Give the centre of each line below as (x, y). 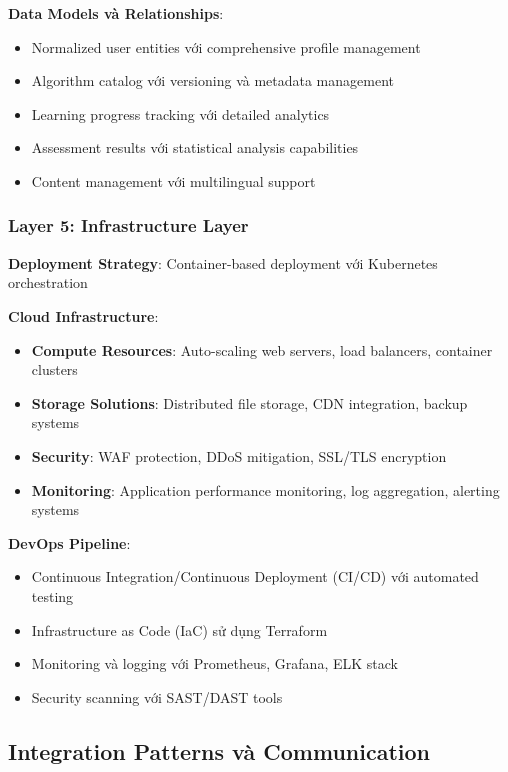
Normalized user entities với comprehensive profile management (226, 46)
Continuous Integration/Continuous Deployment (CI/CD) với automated (255, 576)
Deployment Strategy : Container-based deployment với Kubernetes (223, 262)
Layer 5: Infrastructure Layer (128, 225)
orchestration (48, 282)
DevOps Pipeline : (69, 542)
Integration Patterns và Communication (219, 750)
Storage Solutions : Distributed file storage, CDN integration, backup (249, 402)
